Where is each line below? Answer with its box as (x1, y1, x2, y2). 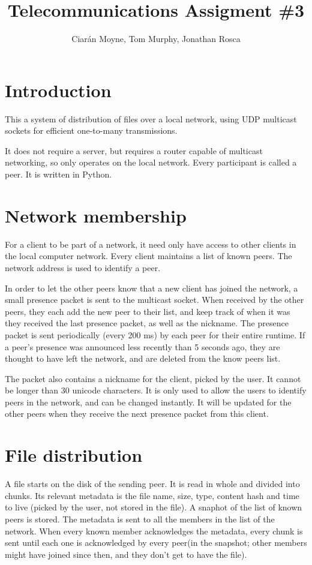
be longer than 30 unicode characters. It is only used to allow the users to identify (5, 384, 307, 396)
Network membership (5, 203, 187, 227)
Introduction (5, 77, 112, 102)
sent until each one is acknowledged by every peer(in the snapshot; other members (5, 536, 307, 549)
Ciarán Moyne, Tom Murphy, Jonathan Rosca (71, 32, 241, 45)
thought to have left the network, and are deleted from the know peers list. (5, 352, 281, 365)
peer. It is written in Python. (5, 168, 112, 181)
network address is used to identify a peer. (5, 261, 161, 274)
